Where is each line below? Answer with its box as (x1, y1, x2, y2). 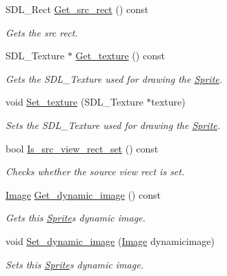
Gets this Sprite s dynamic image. (6, 210, 146, 225)
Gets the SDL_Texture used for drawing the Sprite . (6, 71, 223, 86)
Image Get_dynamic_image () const (6, 187, 161, 201)
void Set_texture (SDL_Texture (6, 95, 144, 109)
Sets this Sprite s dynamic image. (6, 257, 144, 271)
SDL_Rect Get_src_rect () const (6, 2, 149, 16)
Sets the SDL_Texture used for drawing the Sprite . (6, 117, 221, 132)
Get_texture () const (75, 48, 165, 63)
